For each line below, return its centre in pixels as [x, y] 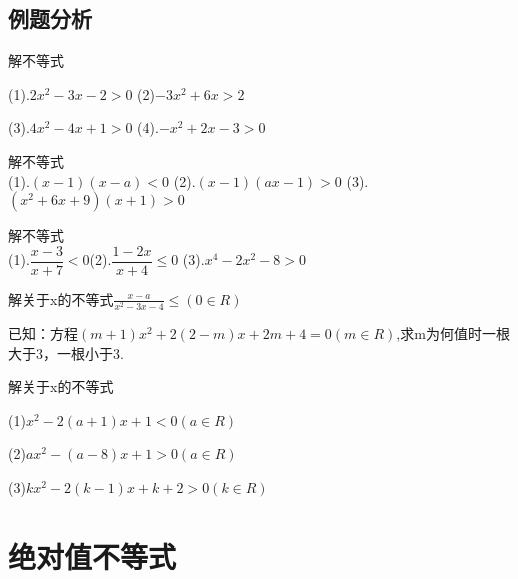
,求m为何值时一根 [453, 332]
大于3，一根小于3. [66, 352]
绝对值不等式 [92, 555]
